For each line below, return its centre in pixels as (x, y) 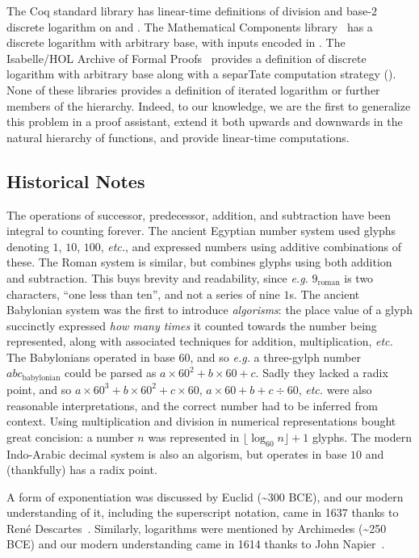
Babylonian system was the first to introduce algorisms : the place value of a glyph (209, 310)
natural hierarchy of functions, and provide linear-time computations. (178, 137)
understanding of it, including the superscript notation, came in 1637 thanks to (203, 512)
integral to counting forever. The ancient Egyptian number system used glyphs (201, 231)
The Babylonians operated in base (91, 357)
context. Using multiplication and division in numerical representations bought (201, 421)
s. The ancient (325, 294)
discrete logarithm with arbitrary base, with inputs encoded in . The (176, 42)
